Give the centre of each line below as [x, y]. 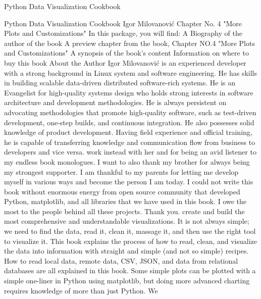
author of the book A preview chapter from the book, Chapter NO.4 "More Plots [129, 43]
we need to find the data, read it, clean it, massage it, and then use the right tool [130, 231]
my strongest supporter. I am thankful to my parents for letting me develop [121, 171]
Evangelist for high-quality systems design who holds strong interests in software [129, 92]
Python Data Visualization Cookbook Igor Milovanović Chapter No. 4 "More [123, 23]
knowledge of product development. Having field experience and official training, [128, 132]
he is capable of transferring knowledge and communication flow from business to [130, 142]
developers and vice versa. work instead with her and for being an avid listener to [130, 152]
